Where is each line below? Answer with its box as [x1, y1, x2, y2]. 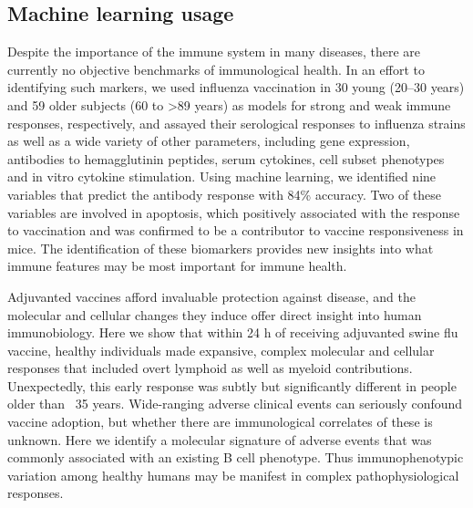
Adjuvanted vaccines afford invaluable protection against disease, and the [7, 286, 416, 306]
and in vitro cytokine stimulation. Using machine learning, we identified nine [7, 167, 437, 186]
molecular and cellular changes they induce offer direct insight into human [7, 305, 422, 324]
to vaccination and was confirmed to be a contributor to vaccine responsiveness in [7, 221, 464, 240]
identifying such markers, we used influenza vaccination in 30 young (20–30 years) [7, 78, 465, 97]
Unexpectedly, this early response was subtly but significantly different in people [7, 376, 457, 395]
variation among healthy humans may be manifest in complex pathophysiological [7, 465, 459, 484]
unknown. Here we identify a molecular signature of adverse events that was [7, 430, 432, 449]
